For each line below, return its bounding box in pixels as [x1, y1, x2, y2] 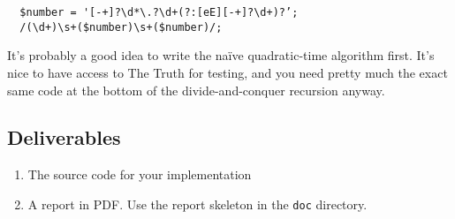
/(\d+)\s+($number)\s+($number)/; [19, 20, 223, 34]
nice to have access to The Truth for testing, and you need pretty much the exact [7, 63, 448, 81]
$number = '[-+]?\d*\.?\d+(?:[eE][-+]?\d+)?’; [19, 6, 299, 19]
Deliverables [7, 124, 121, 151]
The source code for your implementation [27, 165, 252, 184]
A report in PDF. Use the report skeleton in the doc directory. [27, 194, 368, 213]
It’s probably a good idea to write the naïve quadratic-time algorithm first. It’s [7, 46, 435, 64]
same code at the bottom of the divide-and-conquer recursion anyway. [7, 80, 385, 99]
